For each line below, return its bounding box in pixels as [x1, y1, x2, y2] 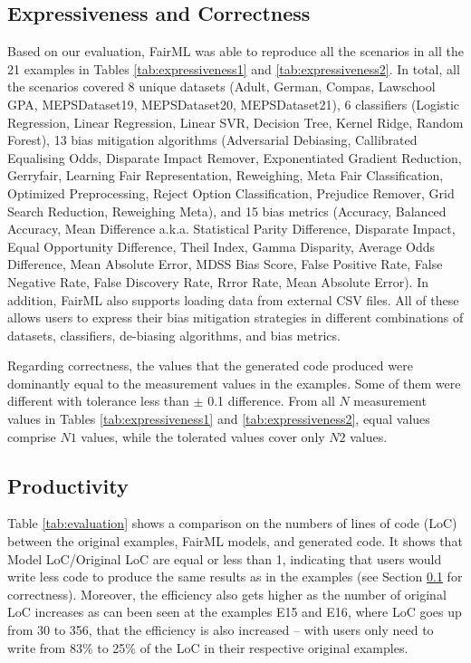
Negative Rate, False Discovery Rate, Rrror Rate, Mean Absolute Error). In [7, 272, 429, 291]
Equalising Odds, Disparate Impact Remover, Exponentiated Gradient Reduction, [7, 148, 462, 167]
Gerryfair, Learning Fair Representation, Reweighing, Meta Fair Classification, [7, 166, 444, 185]
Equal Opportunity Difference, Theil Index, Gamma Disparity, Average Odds [7, 236, 435, 255]
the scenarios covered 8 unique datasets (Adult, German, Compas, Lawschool [7, 77, 436, 96]
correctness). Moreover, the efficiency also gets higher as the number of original [7, 584, 447, 603]
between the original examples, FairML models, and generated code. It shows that [7, 532, 463, 551]
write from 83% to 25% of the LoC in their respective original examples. [7, 638, 409, 657]
